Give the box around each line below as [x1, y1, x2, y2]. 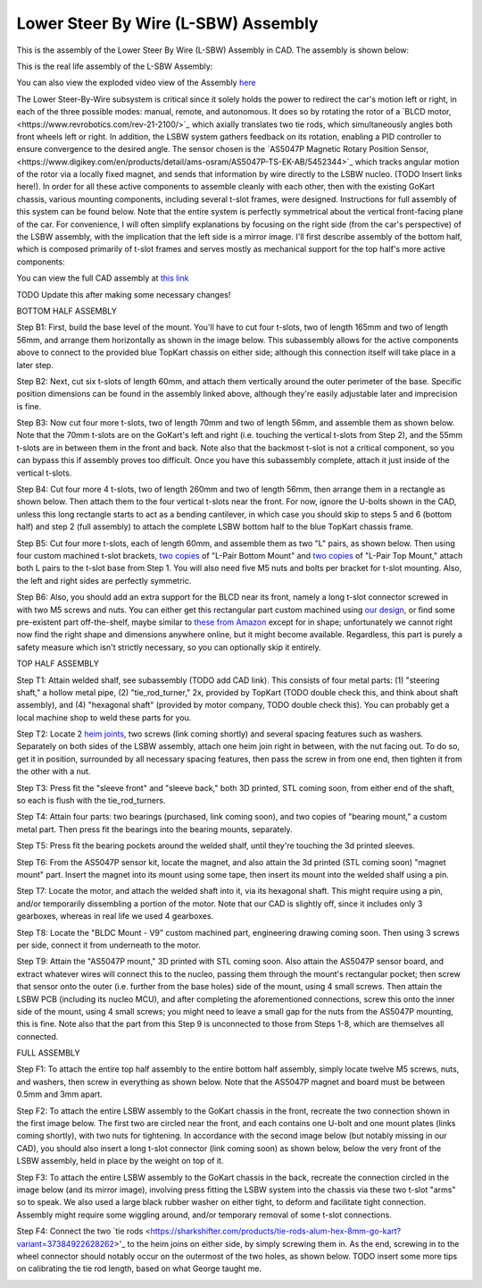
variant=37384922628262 [16, 1238, 115, 1249]
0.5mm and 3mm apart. [16, 1089, 103, 1099]
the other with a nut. [16, 766, 91, 777]
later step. [16, 359, 54, 370]
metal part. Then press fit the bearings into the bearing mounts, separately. [16, 823, 294, 835]
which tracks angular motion [354, 156, 460, 167]
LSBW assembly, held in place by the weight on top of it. [16, 1156, 224, 1166]
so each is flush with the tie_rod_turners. [16, 796, 166, 806]
